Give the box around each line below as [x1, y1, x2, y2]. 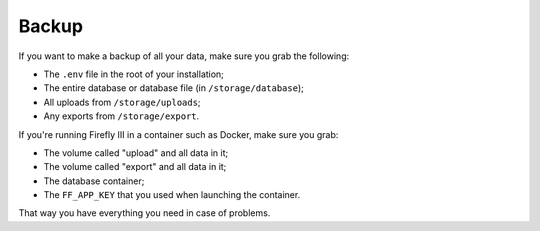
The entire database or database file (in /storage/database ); [43, 82, 304, 94]
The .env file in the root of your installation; [43, 68, 225, 80]
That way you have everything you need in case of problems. [18, 207, 271, 219]
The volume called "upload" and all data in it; [43, 146, 229, 159]
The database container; [43, 175, 145, 187]
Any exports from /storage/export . [43, 110, 200, 122]
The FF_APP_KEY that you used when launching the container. [43, 189, 301, 201]
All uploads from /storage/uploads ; [43, 96, 201, 108]
